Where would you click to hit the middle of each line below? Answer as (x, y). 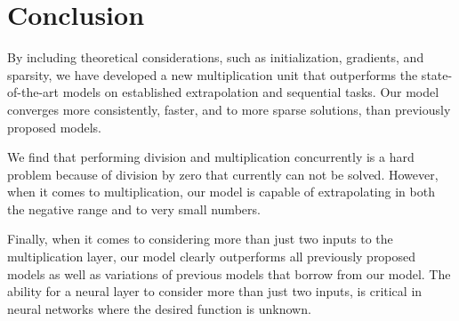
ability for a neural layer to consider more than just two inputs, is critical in (215, 291)
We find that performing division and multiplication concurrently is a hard (211, 157)
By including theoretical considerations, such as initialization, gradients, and (216, 57)
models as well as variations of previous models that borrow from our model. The (229, 273)
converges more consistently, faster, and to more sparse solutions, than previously (229, 109)
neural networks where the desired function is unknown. (159, 308)
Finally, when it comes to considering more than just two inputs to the (200, 239)
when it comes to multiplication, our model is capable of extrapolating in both (221, 192)
